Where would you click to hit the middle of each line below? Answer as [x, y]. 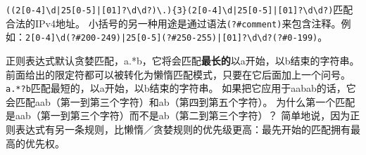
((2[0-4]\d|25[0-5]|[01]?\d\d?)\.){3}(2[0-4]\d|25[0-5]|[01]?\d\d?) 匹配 [179, 9]
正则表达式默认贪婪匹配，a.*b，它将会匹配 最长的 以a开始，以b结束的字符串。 [183, 60]
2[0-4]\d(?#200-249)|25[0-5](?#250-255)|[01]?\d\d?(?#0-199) [172, 38]
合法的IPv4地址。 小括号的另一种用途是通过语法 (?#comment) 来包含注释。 [173, 23]
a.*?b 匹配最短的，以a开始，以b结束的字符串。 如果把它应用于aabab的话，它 [181, 88]
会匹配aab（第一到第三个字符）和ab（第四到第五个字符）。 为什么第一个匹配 [181, 101]
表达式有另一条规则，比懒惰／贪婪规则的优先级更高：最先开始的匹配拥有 [183, 129]
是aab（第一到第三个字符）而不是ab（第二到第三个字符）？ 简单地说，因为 [178, 115]
